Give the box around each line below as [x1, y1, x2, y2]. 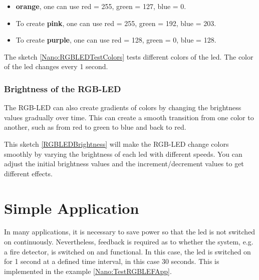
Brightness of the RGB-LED [4, 82, 121, 95]
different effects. [4, 168, 53, 178]
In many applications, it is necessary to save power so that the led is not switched [4, 226, 255, 237]
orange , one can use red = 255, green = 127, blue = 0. [16, 1, 186, 11]
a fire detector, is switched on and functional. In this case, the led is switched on [4, 246, 251, 256]
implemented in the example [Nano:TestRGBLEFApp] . [4, 265, 172, 276]
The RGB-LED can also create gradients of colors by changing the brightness [4, 102, 241, 113]
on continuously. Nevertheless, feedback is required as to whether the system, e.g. [4, 236, 253, 247]
